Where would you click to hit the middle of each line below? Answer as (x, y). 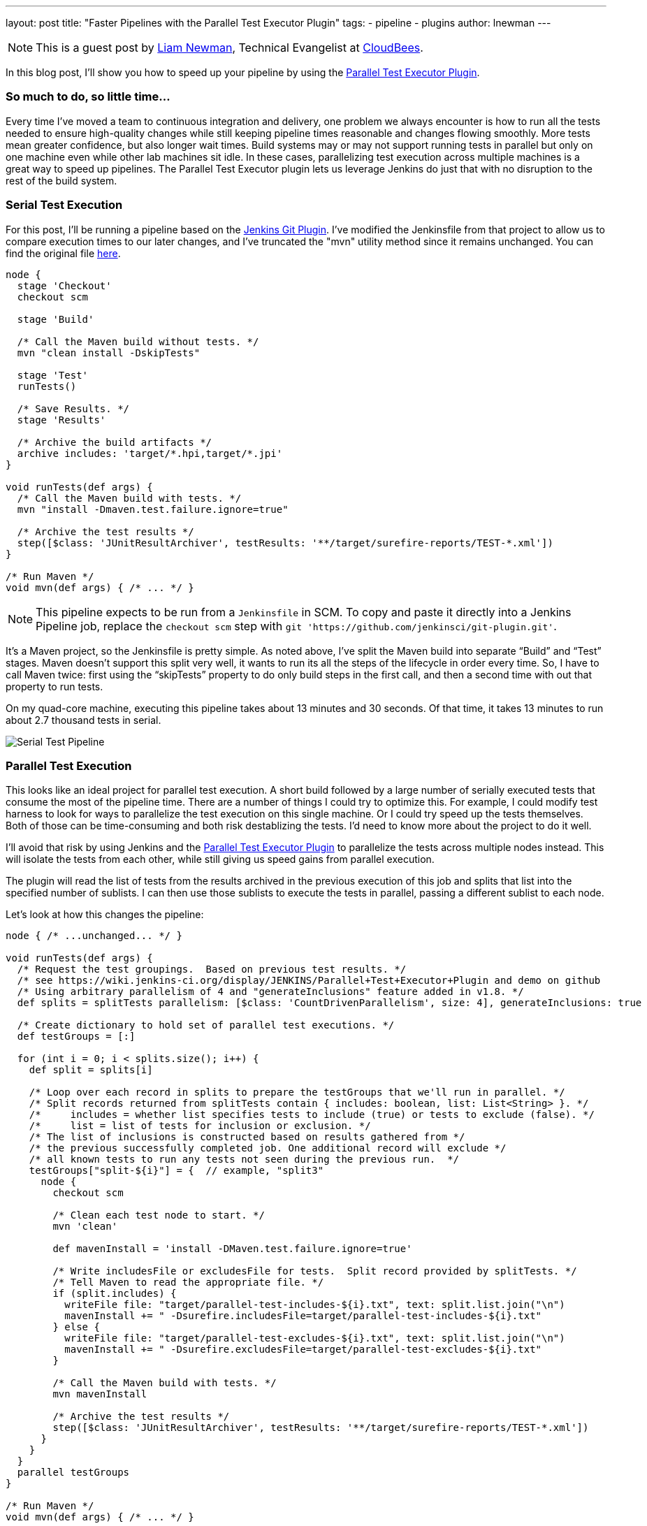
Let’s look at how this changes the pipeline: (105, 915)
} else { (76, 1327)
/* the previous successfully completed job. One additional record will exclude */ (268, 1148)
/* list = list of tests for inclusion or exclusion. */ (200, 1126)
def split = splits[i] (91, 1070)
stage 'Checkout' (64, 285)
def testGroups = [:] (76, 1037)
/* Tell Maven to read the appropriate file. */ (188, 1282)
